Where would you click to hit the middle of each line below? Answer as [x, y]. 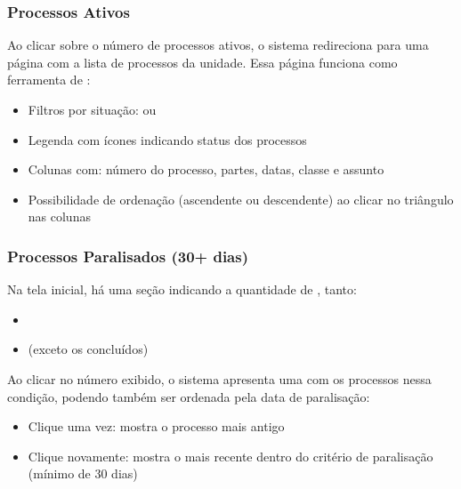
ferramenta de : [49, 80]
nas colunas [59, 216]
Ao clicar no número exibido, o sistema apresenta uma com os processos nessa [219, 378]
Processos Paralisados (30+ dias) [128, 256]
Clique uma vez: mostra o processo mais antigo [156, 426]
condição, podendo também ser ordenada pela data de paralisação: [189, 396]
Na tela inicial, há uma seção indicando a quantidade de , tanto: [182, 289]
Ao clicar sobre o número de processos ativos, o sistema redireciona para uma [218, 45]
